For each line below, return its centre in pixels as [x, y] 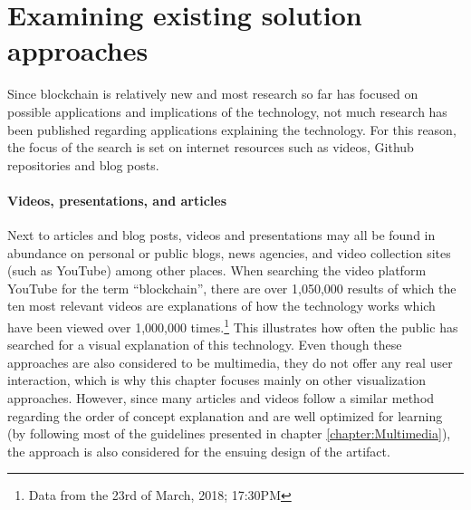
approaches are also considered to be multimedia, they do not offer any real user [230, 362]
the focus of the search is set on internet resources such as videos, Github [211, 147]
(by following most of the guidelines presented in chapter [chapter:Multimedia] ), [229, 433]
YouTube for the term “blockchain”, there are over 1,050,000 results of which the [232, 288]
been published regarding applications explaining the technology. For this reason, [232, 129]
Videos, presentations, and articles [117, 200]
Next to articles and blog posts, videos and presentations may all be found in [221, 235]
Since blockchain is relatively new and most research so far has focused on [213, 94]
